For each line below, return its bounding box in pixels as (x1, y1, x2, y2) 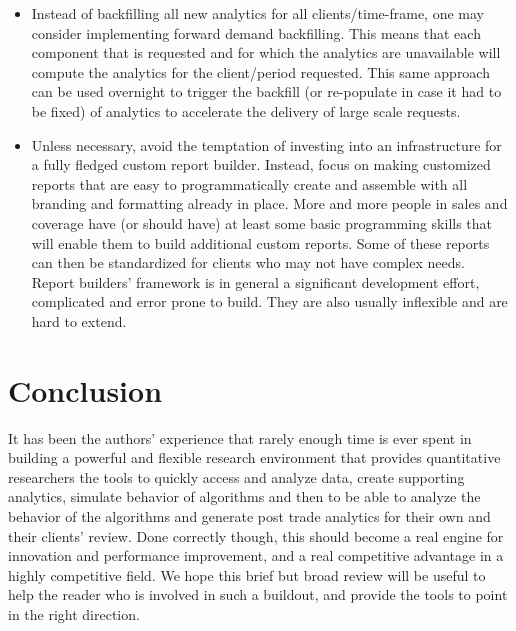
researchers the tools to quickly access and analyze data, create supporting (8, 466, 465, 487)
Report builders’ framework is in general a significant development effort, (31, 271, 480, 292)
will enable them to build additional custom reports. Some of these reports (31, 232, 490, 253)
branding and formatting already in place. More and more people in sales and (31, 193, 508, 214)
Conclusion (8, 369, 163, 410)
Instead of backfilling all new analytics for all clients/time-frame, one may (31, 3, 484, 23)
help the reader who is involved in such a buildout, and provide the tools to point (8, 584, 508, 605)
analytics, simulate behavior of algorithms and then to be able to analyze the (8, 486, 481, 507)
